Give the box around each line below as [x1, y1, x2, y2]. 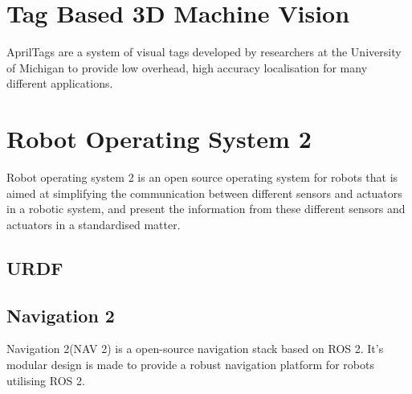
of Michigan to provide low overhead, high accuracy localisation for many [6, 59, 368, 76]
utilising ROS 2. [6, 371, 85, 388]
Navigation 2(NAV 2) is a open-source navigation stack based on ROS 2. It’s [6, 340, 384, 357]
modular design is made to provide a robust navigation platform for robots [6, 355, 374, 372]
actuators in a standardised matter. [6, 215, 181, 232]
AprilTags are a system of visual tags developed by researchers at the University [6, 43, 402, 60]
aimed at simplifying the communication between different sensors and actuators [6, 184, 402, 201]
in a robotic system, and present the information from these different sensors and [6, 200, 406, 217]
